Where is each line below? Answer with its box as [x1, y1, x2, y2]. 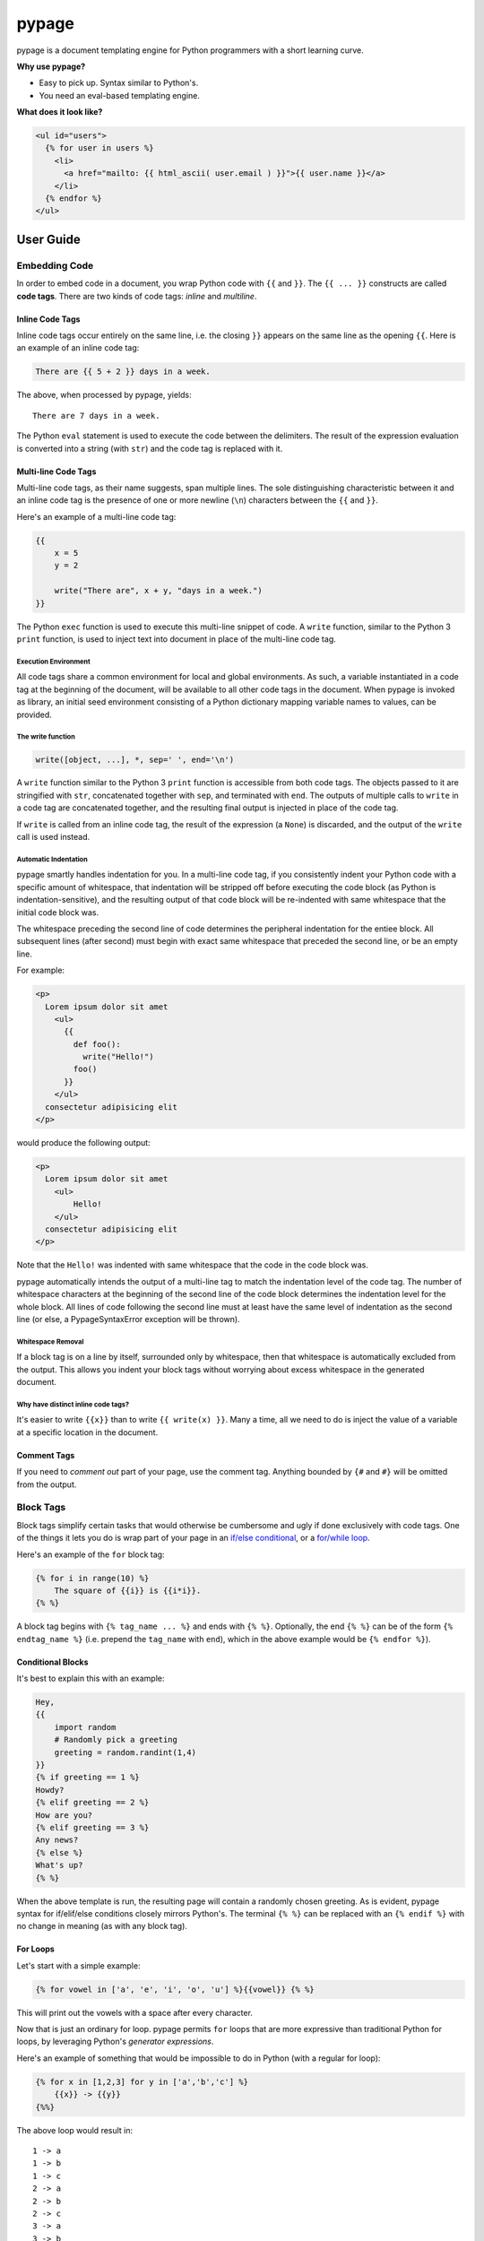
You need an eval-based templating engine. [39, 90, 201, 100]
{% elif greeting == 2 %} [35, 1797, 150, 1808]
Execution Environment [16, 657, 91, 666]
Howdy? [35, 1785, 65, 1795]
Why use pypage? [16, 61, 86, 72]
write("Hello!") [82, 1051, 154, 1062]
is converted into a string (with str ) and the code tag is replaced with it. [16, 443, 283, 454]
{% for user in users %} [45, 143, 154, 153]
